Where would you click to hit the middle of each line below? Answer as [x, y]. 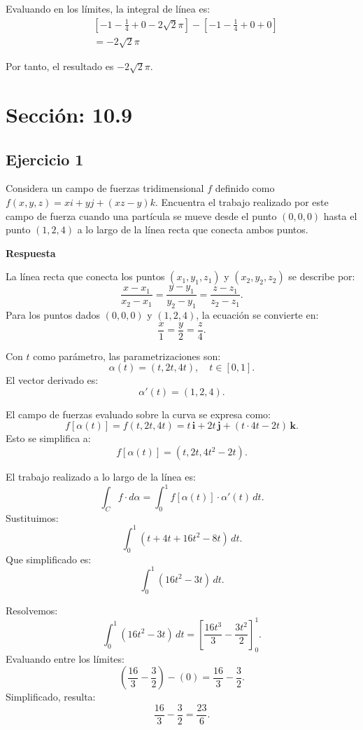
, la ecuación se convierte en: [257, 314]
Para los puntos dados [53, 314]
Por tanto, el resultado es [60, 66]
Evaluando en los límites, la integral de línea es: [108, 8]
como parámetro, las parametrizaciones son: [127, 356]
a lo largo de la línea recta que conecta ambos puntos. [193, 229]
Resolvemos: [32, 610]
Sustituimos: [32, 517]
